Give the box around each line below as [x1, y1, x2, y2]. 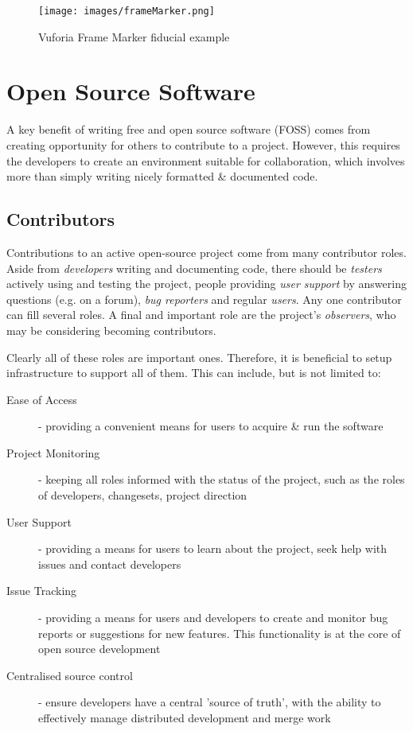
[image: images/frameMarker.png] [38, 6, 215, 17]
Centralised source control [6, 667, 133, 683]
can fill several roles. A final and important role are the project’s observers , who [6, 306, 396, 323]
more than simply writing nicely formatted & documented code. [6, 168, 318, 185]
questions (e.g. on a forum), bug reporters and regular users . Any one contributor [6, 290, 402, 307]
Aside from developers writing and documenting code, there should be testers [6, 259, 382, 276]
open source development [38, 640, 161, 657]
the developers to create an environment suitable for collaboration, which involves [6, 152, 405, 169]
